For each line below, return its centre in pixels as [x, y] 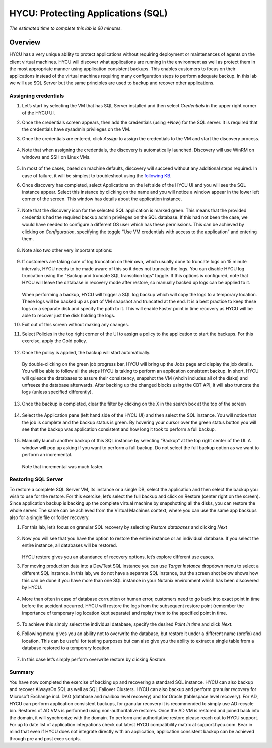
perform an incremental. [47, 455]
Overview [25, 43]
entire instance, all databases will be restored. [70, 545]
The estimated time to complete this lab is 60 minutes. [66, 28]
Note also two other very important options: [67, 250]
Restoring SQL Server [36, 479]
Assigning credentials [37, 96]
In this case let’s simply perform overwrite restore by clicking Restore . [94, 659]
